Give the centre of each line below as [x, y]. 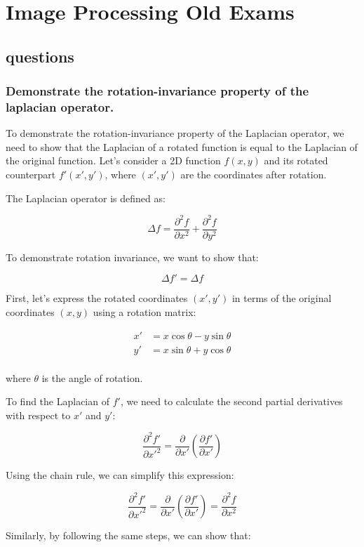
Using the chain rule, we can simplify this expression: [120, 475]
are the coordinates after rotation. [254, 174]
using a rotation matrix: [144, 312]
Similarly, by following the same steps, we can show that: [128, 535]
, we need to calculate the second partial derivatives [231, 401]
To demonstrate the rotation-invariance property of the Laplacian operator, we [175, 133]
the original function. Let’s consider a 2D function [113, 160]
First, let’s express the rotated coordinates [97, 298]
